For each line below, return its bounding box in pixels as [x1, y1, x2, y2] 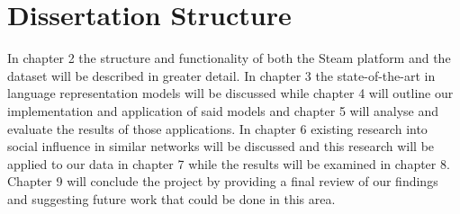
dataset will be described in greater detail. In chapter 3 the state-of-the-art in [7, 66, 436, 85]
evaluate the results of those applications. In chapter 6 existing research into [7, 119, 428, 138]
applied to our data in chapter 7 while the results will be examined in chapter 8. [7, 154, 450, 173]
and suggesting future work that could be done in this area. [7, 189, 336, 208]
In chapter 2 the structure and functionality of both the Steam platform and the [7, 49, 451, 67]
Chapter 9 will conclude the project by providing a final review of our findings [7, 172, 438, 191]
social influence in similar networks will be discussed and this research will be [7, 137, 435, 156]
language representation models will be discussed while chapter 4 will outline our [7, 84, 454, 103]
